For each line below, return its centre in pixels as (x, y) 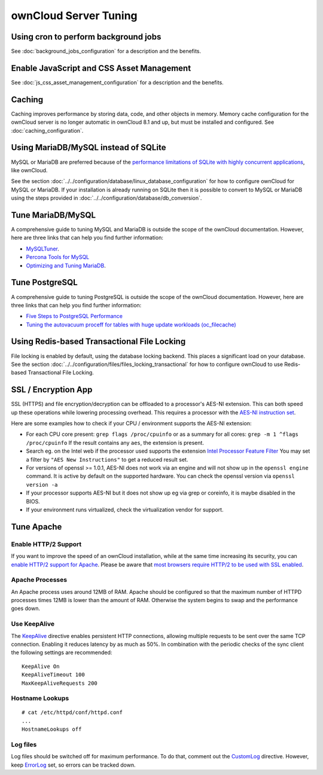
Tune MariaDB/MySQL (53, 215)
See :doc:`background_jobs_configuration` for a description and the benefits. (106, 51)
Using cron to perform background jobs (86, 37)
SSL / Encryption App (52, 390)
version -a (42, 485)
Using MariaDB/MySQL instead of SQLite (89, 147)
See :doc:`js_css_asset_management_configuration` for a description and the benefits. (117, 82)
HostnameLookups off (52, 729)
